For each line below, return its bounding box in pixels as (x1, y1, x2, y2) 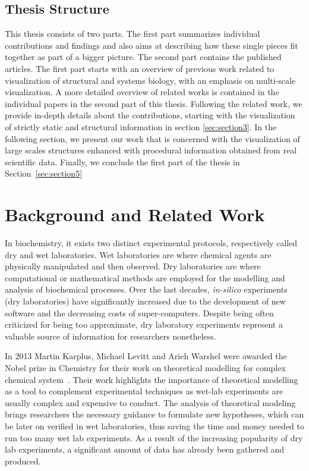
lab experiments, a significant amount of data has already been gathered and (5, 443, 285, 456)
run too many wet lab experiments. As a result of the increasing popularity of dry (5, 431, 303, 444)
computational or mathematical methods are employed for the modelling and (5, 271, 285, 284)
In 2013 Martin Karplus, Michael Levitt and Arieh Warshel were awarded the (5, 350, 287, 362)
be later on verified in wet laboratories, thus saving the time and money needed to (5, 419, 304, 432)
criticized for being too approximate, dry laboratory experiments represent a (5, 318, 283, 331)
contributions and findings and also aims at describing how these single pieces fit (5, 39, 298, 51)
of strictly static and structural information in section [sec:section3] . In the (5, 120, 277, 133)
